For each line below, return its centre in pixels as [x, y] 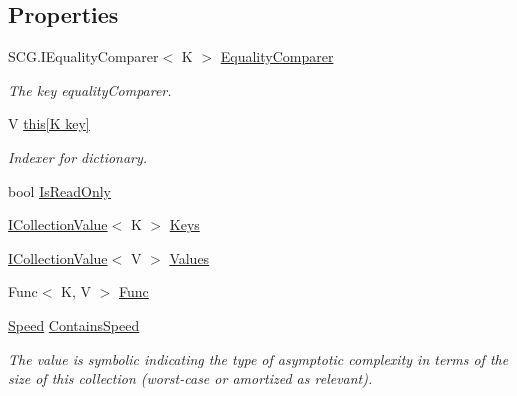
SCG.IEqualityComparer [83, 56]
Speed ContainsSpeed [74, 324]
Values [189, 257]
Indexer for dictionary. [78, 156]
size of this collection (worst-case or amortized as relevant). [190, 378]
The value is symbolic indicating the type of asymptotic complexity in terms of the [258, 358]
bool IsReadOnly [59, 190]
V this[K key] [49, 123]
